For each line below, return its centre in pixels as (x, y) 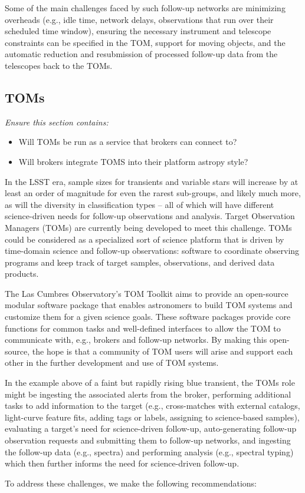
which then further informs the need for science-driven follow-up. (122, 463)
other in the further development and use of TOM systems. (112, 363)
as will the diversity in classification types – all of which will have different (140, 204)
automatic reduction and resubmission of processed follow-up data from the (141, 54)
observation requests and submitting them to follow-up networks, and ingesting (148, 440)
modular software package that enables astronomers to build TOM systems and (149, 305)
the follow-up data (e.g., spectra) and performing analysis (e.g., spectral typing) (149, 451)
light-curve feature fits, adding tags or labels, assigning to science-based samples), (152, 417)
